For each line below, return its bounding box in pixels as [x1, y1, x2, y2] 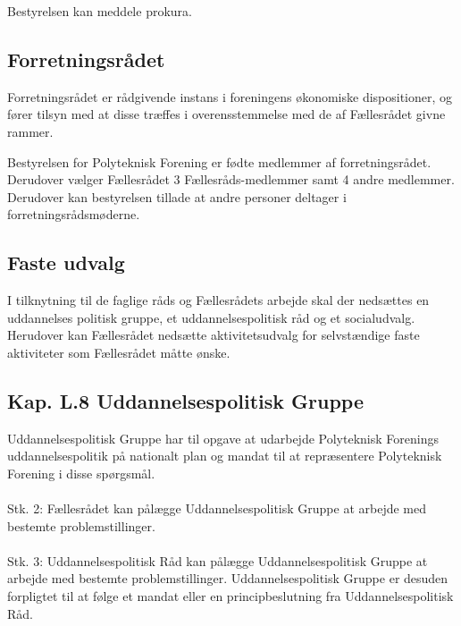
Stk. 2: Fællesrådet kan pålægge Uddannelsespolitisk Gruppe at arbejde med [7, 499, 426, 518]
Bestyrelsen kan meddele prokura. [7, 2, 192, 20]
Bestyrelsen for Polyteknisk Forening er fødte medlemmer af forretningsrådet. [7, 152, 432, 171]
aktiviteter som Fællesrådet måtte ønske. [7, 343, 230, 361]
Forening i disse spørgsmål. [7, 463, 155, 482]
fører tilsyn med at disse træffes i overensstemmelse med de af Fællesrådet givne [7, 105, 446, 123]
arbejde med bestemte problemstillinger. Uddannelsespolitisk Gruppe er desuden [7, 569, 448, 588]
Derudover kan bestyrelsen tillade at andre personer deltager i [7, 187, 347, 206]
